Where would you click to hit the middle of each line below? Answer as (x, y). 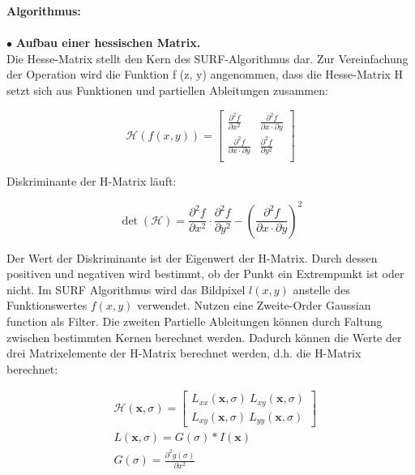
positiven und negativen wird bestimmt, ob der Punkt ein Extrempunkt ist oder (205, 274)
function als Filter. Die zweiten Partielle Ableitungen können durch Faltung (195, 321)
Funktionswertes (47, 305)
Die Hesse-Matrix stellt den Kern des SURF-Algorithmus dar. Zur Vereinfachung (207, 58)
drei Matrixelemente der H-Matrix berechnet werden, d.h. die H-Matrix (184, 353)
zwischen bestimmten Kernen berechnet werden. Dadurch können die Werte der (204, 337)
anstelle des (321, 289)
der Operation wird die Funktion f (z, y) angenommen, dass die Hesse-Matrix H (205, 74)
